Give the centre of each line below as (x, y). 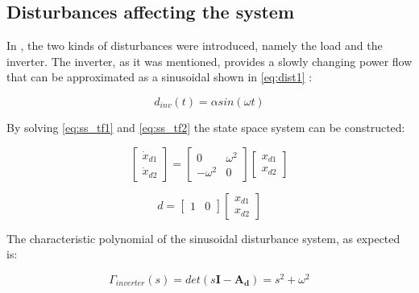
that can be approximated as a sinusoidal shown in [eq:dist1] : (160, 77)
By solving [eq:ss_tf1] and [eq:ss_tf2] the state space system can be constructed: (206, 127)
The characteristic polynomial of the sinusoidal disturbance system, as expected (203, 238)
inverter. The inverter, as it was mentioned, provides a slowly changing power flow (209, 61)
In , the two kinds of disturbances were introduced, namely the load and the (195, 45)
